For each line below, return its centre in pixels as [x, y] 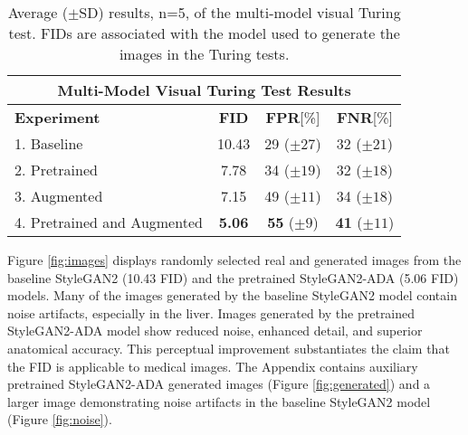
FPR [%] [293, 117]
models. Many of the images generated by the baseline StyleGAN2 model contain [232, 295]
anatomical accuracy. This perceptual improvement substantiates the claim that [229, 348]
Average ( [38, 12]
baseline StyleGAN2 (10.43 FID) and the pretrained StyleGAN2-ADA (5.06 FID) [233, 277]
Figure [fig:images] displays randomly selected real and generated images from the [234, 260]
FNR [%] [364, 117]
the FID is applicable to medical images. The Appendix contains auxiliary [213, 366]
